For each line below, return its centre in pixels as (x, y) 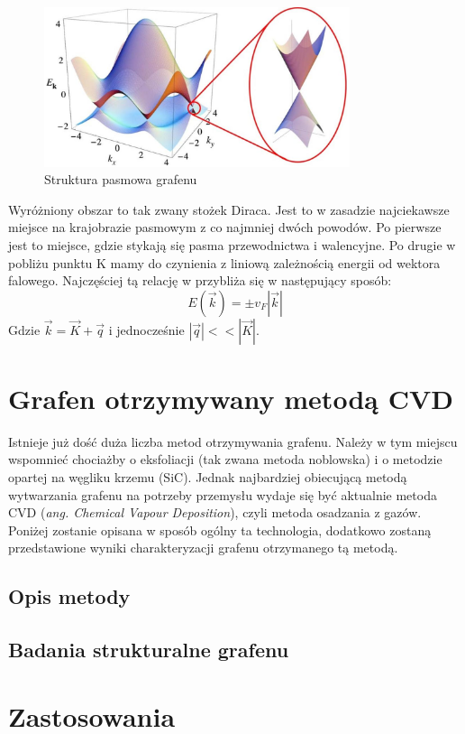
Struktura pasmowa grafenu (121, 179)
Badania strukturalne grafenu (149, 650)
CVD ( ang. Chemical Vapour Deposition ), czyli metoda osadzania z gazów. (215, 512)
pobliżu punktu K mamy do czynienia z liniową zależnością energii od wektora (224, 262)
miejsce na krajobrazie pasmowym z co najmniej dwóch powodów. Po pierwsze (225, 227)
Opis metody (69, 596)
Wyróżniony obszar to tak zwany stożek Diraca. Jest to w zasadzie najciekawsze (229, 209)
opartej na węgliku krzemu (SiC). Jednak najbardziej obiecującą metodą (208, 477)
